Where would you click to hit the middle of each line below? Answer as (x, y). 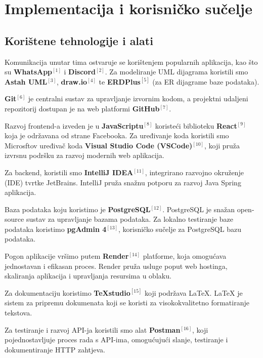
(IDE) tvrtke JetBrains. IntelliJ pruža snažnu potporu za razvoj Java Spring (123, 182)
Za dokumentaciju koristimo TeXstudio (68, 292)
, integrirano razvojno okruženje (194, 172)
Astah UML (26, 81)
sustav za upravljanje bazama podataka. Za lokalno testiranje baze (129, 219)
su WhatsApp (29, 72)
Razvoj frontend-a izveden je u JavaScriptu (74, 125)
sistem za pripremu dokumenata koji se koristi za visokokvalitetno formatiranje (127, 303)
